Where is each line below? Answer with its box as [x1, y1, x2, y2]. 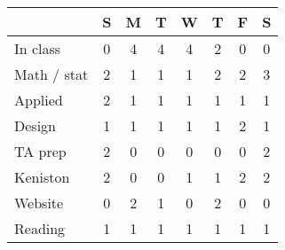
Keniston [14, 167, 70, 187]
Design [14, 115, 56, 136]
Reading [14, 218, 66, 238]
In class [14, 38, 61, 59]
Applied [14, 90, 63, 110]
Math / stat [14, 64, 89, 84]
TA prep [14, 141, 67, 161]
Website [14, 192, 64, 213]
